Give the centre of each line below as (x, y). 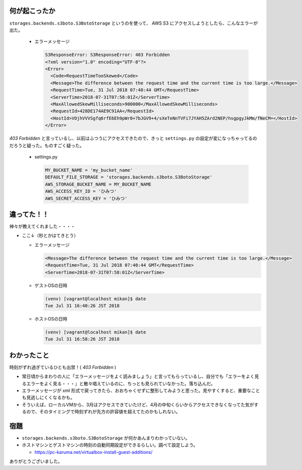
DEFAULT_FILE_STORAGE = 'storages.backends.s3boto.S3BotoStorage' (129, 177)
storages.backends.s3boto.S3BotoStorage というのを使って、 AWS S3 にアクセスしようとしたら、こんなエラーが (134, 23)
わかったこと (29, 355)
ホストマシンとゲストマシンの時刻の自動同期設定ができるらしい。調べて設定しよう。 (110, 445)
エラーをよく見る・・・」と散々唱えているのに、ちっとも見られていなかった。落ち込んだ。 (121, 383)
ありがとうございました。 (36, 461)
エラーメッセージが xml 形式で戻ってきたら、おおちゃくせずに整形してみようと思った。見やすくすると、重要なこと (141, 390)
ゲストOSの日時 (51, 285)
